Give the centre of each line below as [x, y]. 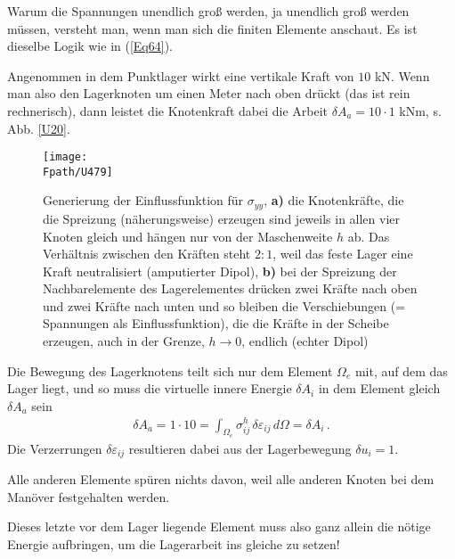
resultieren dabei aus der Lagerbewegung [240, 448]
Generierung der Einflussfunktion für [143, 200]
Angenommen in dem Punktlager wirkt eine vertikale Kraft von [181, 75]
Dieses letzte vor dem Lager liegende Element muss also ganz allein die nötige [219, 526]
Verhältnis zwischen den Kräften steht [147, 254]
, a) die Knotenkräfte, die [334, 200]
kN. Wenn [402, 75]
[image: [65, 157]
